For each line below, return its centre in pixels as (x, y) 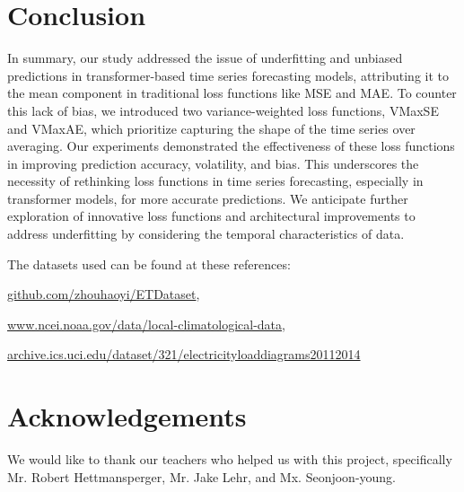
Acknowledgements (127, 416)
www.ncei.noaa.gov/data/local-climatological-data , (146, 324)
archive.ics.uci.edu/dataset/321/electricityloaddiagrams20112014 (184, 354)
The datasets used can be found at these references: (149, 264)
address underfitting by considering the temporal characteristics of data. (206, 234)
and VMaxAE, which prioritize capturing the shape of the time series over (211, 128)
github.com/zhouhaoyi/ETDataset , (104, 294)
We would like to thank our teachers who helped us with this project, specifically (230, 459)
